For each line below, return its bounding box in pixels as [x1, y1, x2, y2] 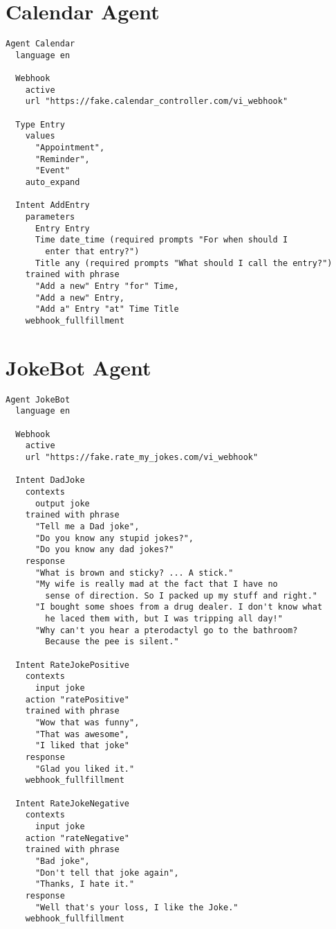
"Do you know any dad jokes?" [35, 545, 174, 555]
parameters [25, 211, 75, 222]
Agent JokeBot [6, 394, 71, 405]
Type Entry [15, 119, 65, 130]
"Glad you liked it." [35, 763, 135, 774]
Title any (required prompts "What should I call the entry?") [35, 258, 333, 268]
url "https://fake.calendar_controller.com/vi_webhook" [25, 96, 288, 107]
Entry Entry [35, 223, 90, 233]
